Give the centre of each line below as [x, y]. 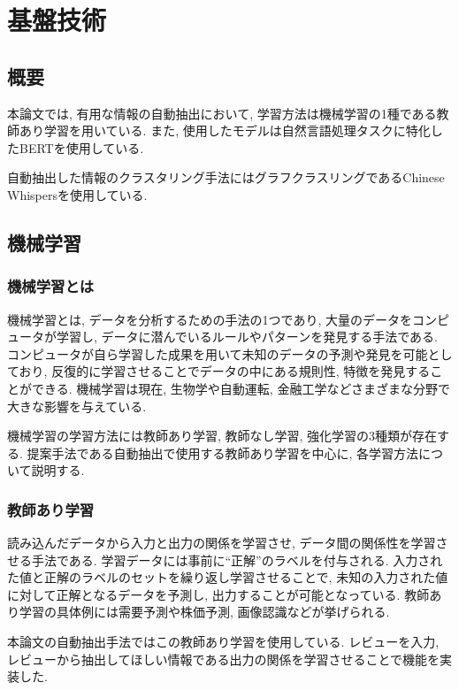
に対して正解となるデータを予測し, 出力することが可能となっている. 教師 [218, 594]
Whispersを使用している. [77, 194]
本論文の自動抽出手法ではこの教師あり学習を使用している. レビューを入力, [223, 642]
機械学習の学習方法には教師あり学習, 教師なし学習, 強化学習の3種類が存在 [222, 436]
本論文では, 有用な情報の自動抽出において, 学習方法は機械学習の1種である [222, 113]
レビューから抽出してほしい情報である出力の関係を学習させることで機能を [224, 659]
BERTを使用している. [81, 147]
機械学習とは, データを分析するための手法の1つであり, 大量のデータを [210, 319]
